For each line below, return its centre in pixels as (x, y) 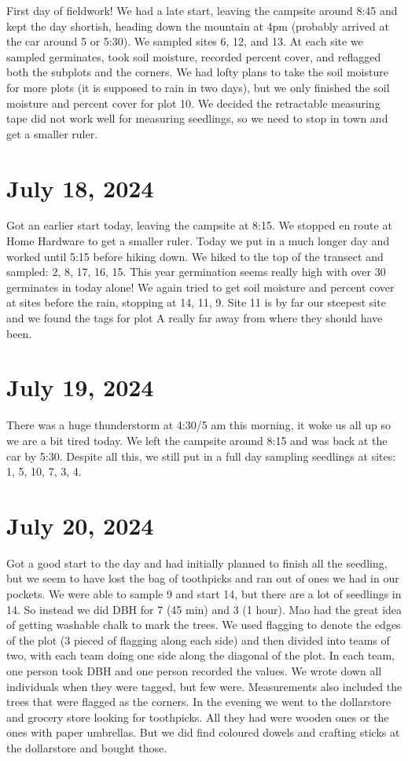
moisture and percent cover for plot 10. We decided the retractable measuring (193, 103)
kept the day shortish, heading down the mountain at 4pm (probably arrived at (198, 26)
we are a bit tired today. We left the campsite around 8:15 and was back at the (197, 440)
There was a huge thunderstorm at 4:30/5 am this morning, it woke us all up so (198, 425)
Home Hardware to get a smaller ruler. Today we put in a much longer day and (198, 241)
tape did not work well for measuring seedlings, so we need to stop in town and (197, 118)
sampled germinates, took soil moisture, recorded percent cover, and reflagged (194, 56)
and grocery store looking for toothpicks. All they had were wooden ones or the (198, 717)
